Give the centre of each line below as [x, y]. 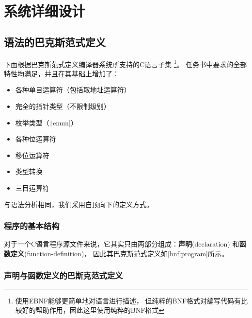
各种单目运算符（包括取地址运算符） [73, 90]
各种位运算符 [36, 139]
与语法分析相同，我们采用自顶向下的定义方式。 [79, 204]
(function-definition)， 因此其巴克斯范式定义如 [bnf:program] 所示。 [126, 254]
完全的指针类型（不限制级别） [63, 106]
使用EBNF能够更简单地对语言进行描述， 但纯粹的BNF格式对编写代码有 [128, 300]
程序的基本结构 [32, 226]
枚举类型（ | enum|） [46, 122]
